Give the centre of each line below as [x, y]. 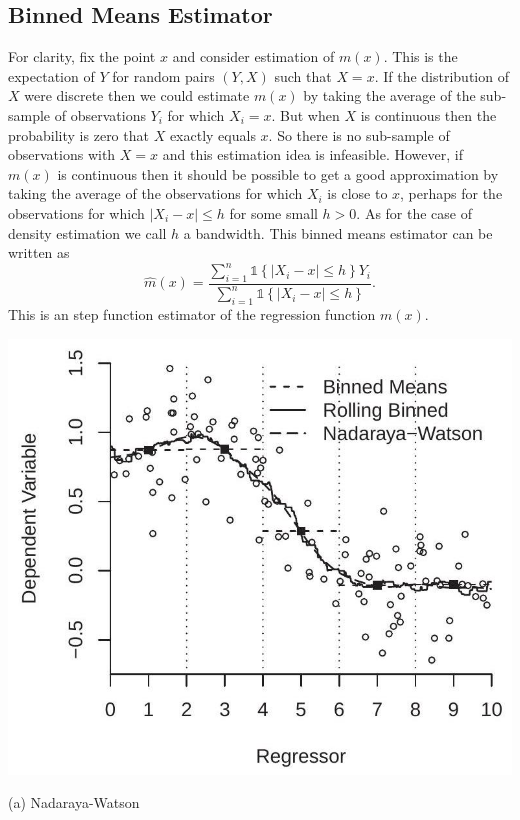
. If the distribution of [441, 75]
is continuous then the [428, 114]
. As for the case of [414, 212]
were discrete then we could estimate [137, 95]
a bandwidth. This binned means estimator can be [338, 232]
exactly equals [212, 134]
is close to [357, 193]
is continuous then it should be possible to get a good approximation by [278, 173]
